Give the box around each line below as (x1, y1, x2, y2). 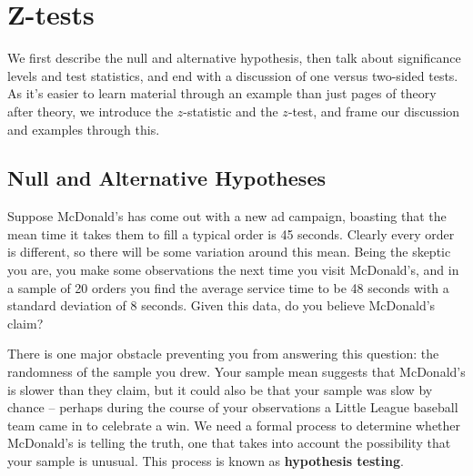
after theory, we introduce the (7, 101, 174, 120)
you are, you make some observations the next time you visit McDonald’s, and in (7, 260, 459, 279)
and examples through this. (7, 119, 160, 138)
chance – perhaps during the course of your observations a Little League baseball (7, 398, 458, 417)
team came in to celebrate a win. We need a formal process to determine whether (7, 415, 461, 434)
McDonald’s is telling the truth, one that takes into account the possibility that (7, 433, 451, 452)
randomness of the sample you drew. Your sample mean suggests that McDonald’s (7, 362, 466, 381)
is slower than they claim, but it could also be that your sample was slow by (7, 380, 433, 399)
